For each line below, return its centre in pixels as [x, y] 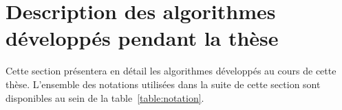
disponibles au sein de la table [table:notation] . [105, 97]
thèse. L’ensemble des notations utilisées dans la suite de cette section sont [163, 84]
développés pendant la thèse [142, 38]
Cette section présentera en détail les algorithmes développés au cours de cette [171, 71]
